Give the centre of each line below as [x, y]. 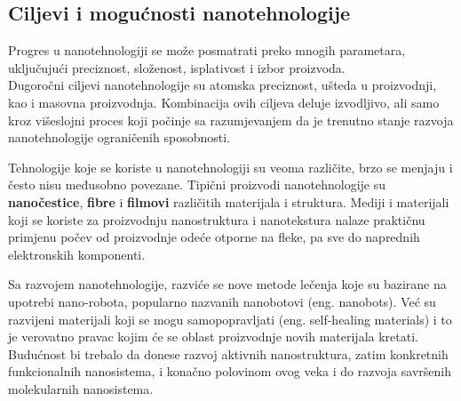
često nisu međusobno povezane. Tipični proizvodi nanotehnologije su [197, 184]
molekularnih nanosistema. [81, 388]
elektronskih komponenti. [77, 254]
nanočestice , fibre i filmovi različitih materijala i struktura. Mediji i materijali [229, 201]
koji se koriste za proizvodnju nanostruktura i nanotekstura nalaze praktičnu [217, 219]
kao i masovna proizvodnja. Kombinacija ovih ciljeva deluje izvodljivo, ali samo [224, 102]
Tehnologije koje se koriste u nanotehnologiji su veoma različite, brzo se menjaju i [230, 167]
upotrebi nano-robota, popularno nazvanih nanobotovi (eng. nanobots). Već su [222, 301]
